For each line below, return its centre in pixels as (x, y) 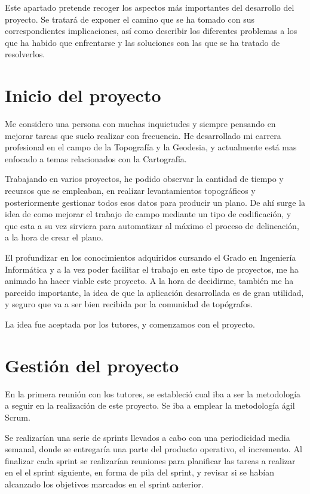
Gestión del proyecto (92, 365)
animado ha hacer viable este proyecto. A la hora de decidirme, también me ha (149, 281)
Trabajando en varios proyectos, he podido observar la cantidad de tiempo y (144, 179)
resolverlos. (25, 54)
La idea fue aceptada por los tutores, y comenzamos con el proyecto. (130, 324)
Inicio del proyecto (83, 95)
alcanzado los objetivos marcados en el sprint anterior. (104, 484)
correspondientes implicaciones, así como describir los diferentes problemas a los (151, 31)
